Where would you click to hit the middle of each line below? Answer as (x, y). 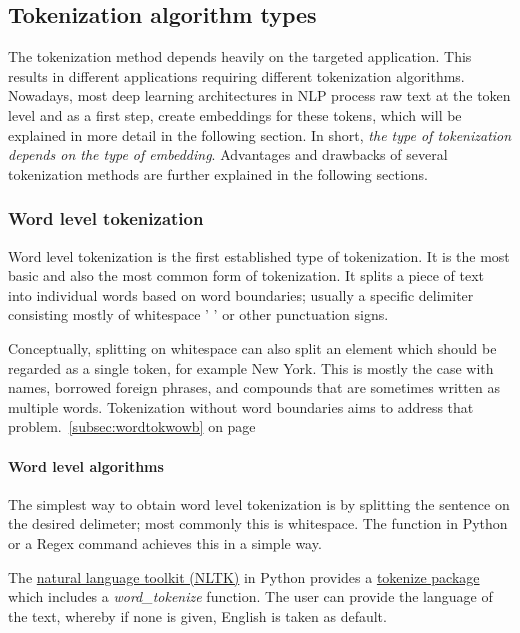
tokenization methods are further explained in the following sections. (218, 173)
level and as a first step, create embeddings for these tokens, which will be (235, 114)
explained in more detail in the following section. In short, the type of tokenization (260, 134)
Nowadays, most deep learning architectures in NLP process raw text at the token (259, 95)
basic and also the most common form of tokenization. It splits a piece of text (246, 275)
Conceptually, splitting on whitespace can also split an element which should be (252, 347)
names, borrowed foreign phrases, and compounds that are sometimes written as (254, 387)
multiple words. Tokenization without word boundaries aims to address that (241, 406)
